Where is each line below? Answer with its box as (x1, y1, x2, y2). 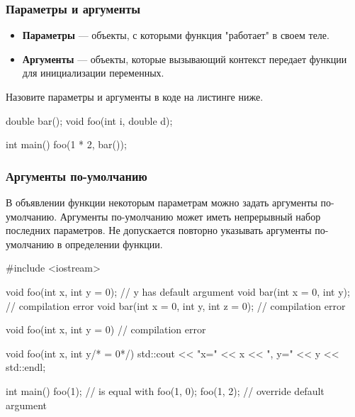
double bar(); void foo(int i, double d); (6, 113, 173, 128)
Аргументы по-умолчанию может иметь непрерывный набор (60, 208, 321, 223)
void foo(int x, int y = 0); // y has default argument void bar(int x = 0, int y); (6, 284, 350, 299)
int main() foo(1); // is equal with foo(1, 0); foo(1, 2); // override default (6, 383, 325, 398)
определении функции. (65, 236, 163, 251)
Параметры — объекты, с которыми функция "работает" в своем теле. (22, 28, 329, 43)
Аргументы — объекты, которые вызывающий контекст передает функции (22, 51, 347, 66)
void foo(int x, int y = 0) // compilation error (6, 322, 206, 337)
